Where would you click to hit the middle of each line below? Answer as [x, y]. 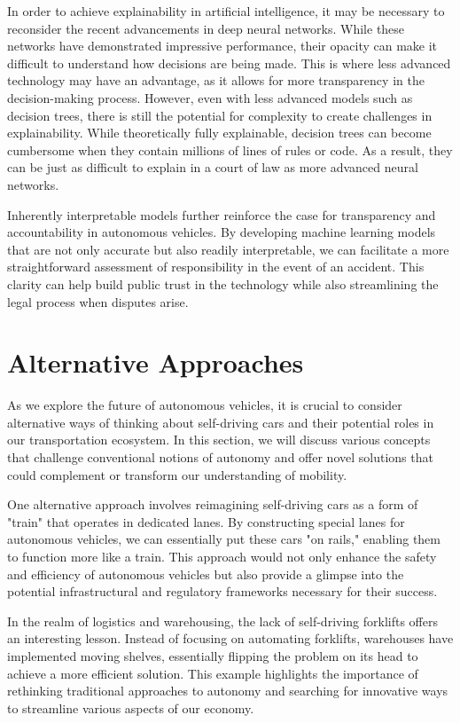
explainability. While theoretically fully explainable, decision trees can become [219, 133]
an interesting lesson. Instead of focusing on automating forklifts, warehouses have [230, 638]
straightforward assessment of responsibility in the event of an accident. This [216, 267]
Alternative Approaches [156, 362]
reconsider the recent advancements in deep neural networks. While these [206, 28]
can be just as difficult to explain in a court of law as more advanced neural [213, 167]
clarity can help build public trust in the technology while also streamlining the [223, 283]
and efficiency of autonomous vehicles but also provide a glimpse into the [206, 574]
